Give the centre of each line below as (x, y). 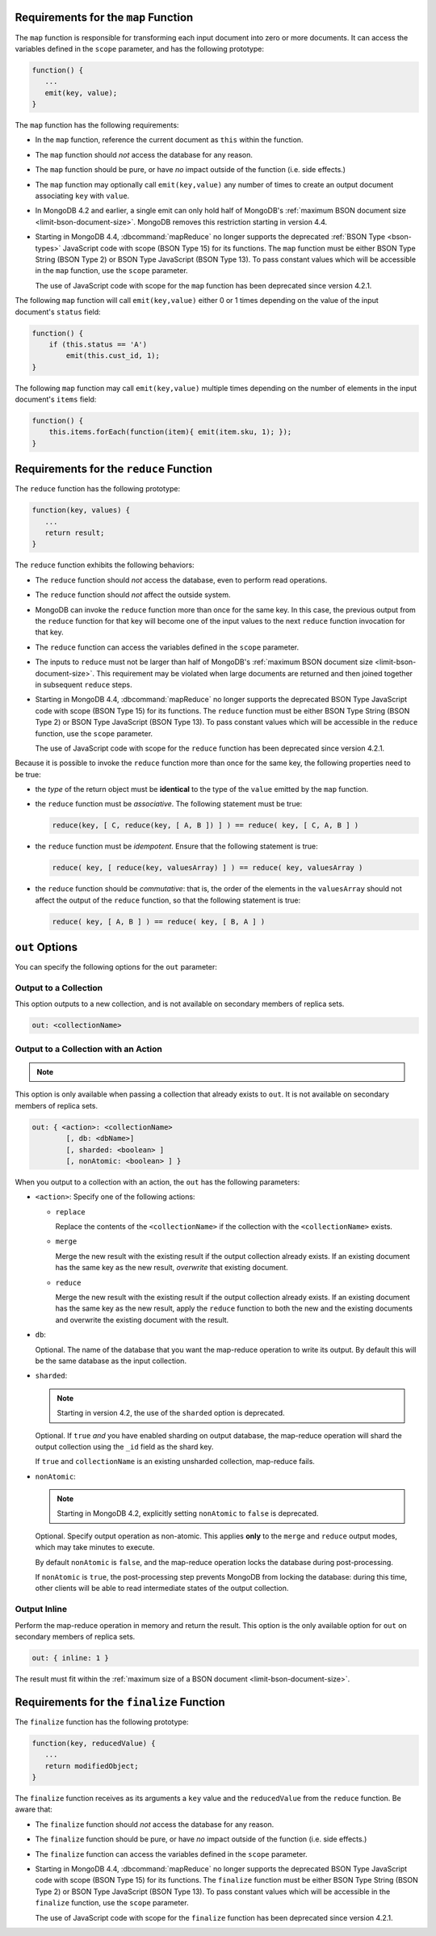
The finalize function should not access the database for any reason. (155, 1824)
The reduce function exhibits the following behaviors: (105, 565)
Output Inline (41, 1610)
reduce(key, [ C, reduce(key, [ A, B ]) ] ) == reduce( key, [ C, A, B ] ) (205, 825)
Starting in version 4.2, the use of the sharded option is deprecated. (171, 1413)
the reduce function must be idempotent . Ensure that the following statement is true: (176, 846)
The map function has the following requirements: (97, 125)
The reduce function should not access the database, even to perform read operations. (181, 580)
